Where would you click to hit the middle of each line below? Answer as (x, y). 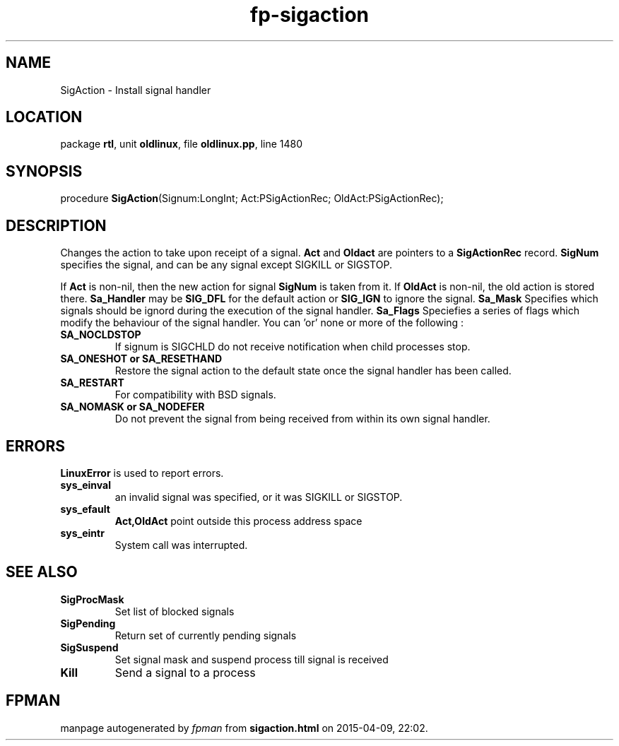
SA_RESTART (92, 383)
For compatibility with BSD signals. (195, 395)
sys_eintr (82, 533)
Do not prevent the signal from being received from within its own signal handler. (302, 419)
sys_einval (86, 485)
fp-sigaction (309, 15)
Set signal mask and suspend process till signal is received (252, 659)
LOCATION (44, 117)
